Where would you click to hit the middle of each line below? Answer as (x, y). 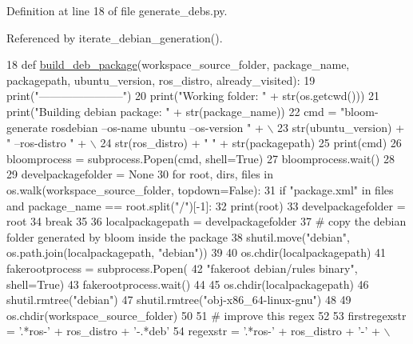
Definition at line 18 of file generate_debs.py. (117, 10)
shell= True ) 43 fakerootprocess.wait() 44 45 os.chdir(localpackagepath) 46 (188, 284)
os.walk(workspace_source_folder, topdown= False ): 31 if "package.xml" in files (200, 189)
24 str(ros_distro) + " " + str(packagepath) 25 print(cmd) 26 (251, 143)
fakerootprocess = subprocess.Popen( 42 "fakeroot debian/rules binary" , (182, 268)
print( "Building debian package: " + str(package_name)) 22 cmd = (172, 111)
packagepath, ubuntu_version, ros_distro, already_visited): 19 (161, 80)
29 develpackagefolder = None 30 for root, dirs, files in (140, 174)
